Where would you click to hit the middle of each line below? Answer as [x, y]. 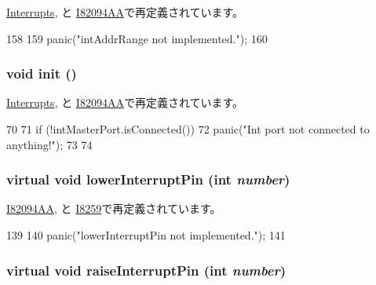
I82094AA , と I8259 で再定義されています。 [114, 208]
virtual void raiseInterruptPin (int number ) [146, 270]
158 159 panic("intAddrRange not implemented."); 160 [137, 38]
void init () [42, 73]
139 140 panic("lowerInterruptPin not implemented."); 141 [146, 235]
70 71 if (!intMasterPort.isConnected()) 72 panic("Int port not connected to [188, 129]
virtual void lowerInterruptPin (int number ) [148, 179]
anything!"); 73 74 [49, 144]
